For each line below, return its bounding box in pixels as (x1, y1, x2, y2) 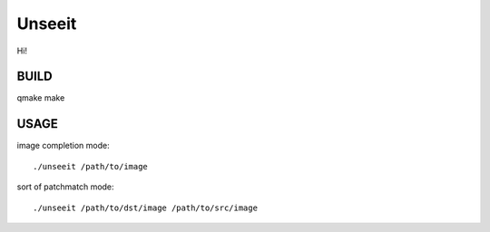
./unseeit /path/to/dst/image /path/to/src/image (33, 202, 259, 213)
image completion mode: (16, 140, 110, 151)
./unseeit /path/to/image (33, 161, 149, 171)
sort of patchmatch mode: (16, 181, 114, 192)
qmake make (16, 92, 65, 103)
